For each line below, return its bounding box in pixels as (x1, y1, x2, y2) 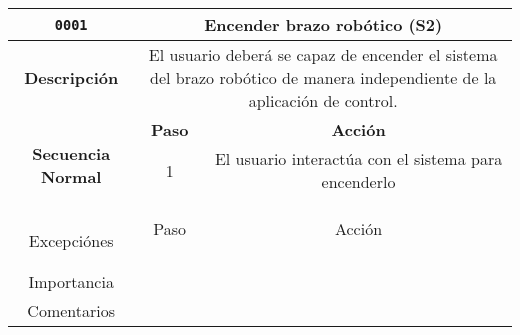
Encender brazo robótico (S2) (204, 13, 443, 36)
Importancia (28, 270, 114, 293)
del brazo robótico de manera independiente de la (150, 66, 497, 89)
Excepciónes (28, 229, 114, 252)
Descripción (24, 66, 119, 89)
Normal (40, 164, 102, 188)
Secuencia (32, 141, 111, 165)
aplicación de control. (248, 89, 398, 112)
